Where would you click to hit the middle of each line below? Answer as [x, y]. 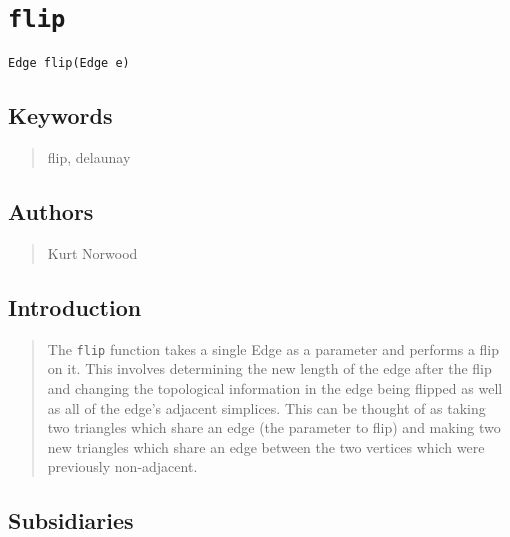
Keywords [60, 115]
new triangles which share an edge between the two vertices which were [266, 446]
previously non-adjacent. [122, 466]
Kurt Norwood [92, 252]
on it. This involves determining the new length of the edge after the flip [269, 368]
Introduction [75, 306]
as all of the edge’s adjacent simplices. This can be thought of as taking [266, 407]
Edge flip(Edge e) [69, 63]
